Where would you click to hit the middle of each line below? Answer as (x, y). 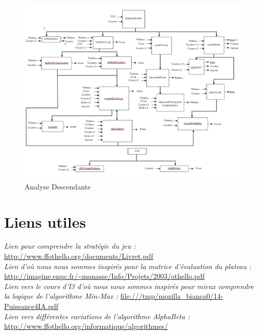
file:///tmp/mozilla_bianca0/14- (172, 296)
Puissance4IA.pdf (31, 306)
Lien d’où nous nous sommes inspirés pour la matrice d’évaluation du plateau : (128, 266)
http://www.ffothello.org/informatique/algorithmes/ (86, 326)
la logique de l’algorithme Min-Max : (61, 296)
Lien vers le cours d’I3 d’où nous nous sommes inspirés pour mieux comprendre (129, 286)
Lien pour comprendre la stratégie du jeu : (70, 246)
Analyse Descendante (58, 186)
